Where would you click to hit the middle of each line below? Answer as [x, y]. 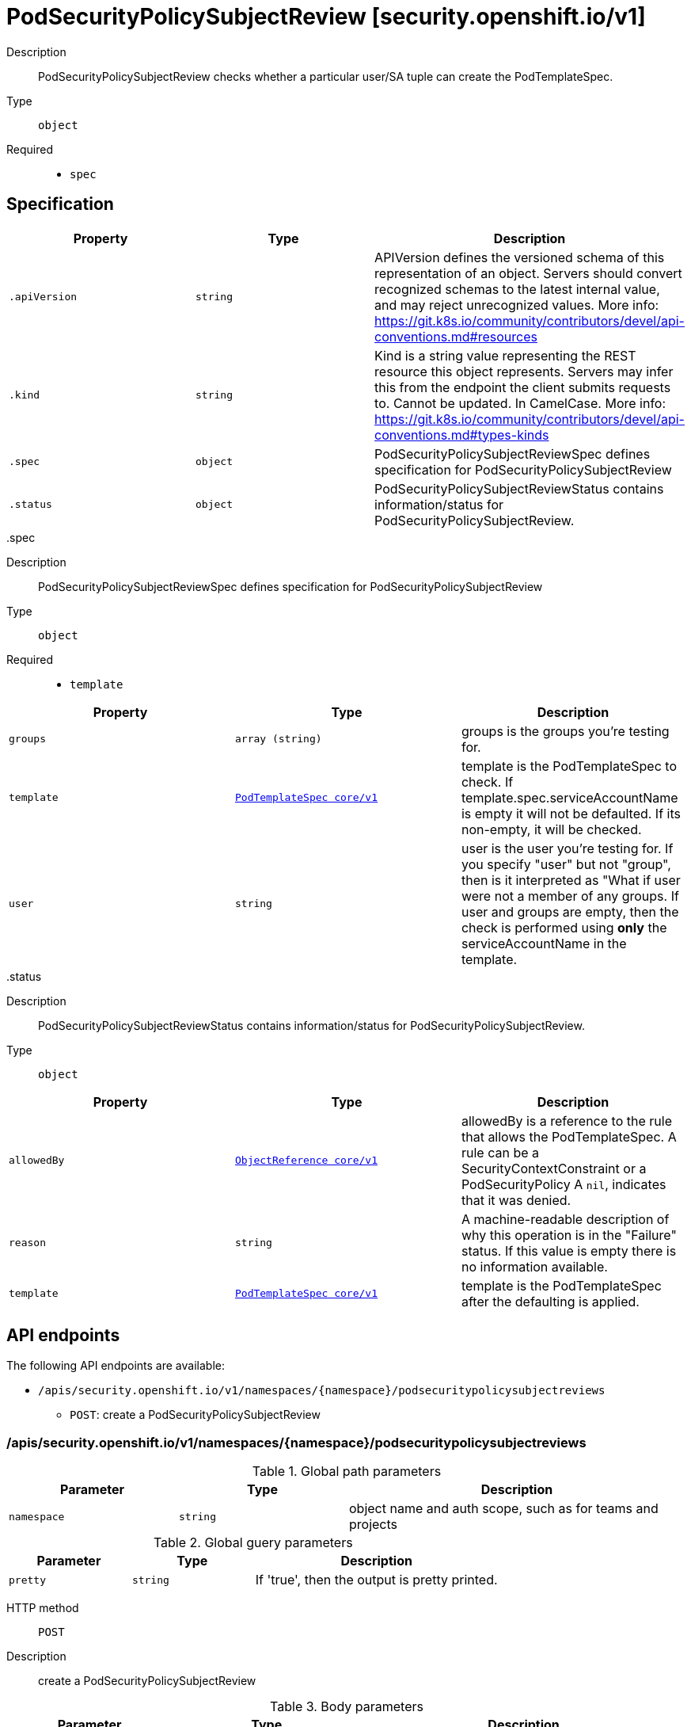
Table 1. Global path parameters [347, 1472]
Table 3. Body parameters [347, 1707]
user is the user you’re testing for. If [567, 848]
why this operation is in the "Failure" [569, 1235]
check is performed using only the [564, 927]
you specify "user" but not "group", [566, 864]
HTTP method [43, 1608]
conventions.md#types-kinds [462, 435]
